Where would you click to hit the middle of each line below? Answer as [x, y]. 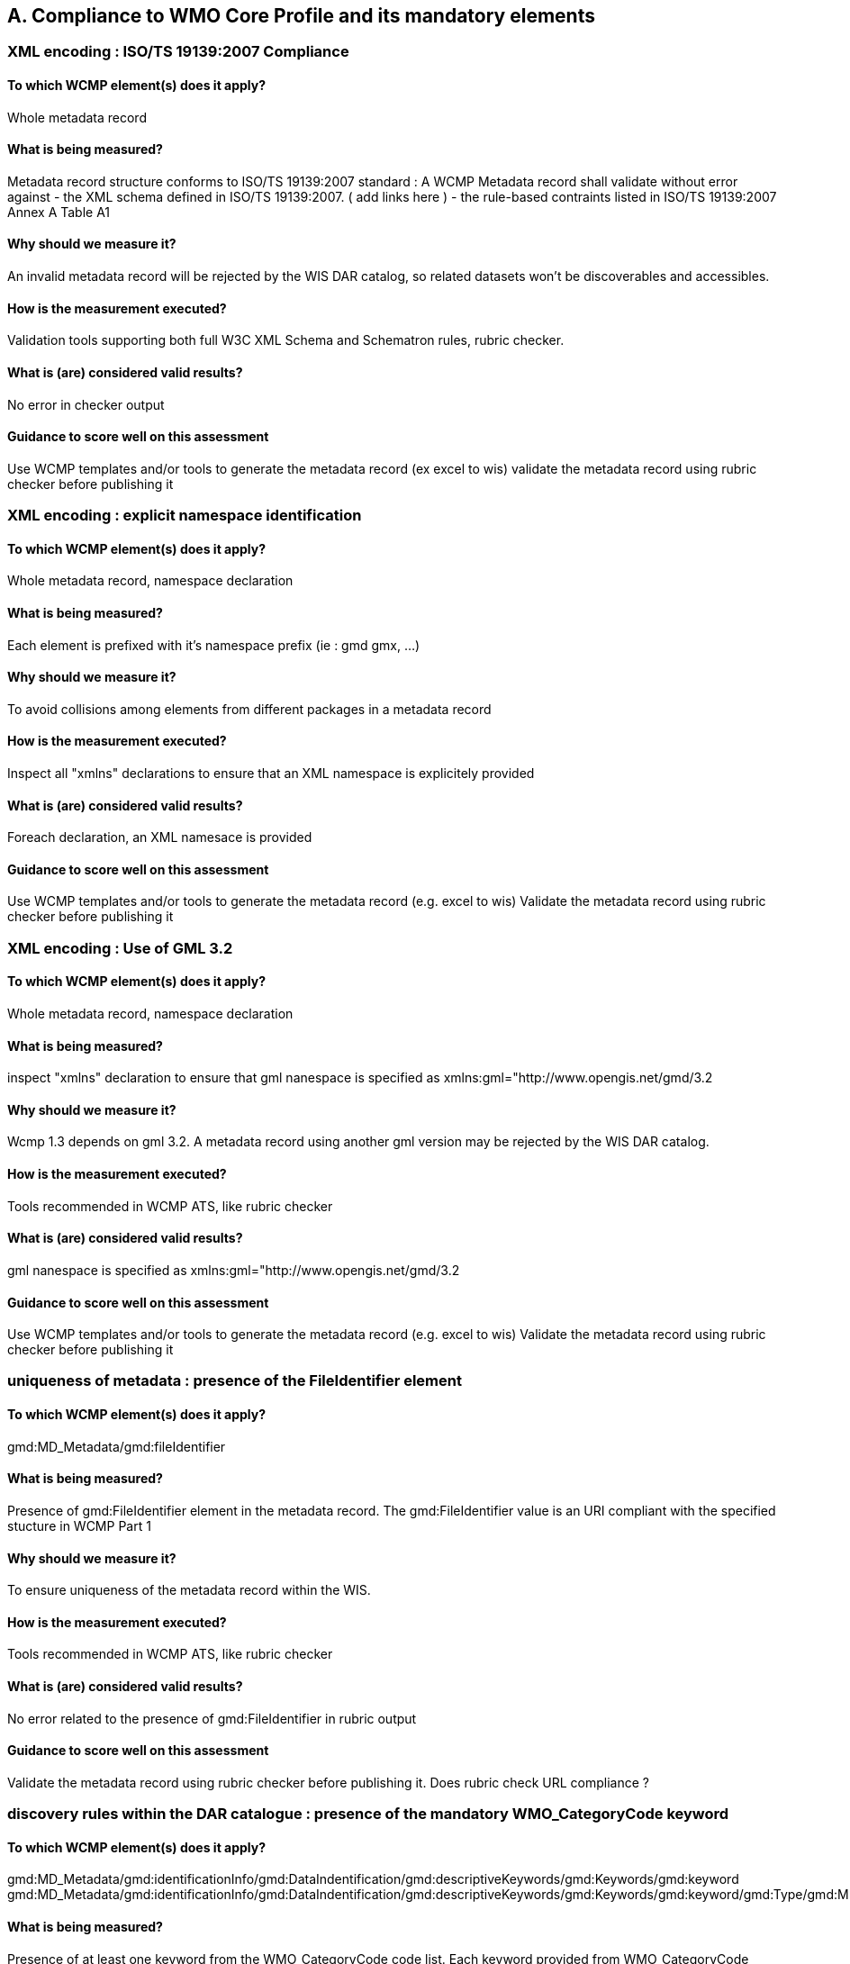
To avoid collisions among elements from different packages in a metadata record [249, 709]
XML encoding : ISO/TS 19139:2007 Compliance [178, 52]
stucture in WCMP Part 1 [79, 1525]
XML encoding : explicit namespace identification [185, 516]
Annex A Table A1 [59, 212]
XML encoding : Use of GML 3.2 [120, 948]
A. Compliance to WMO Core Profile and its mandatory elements [301, 16]
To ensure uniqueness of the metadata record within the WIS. [189, 1590]
